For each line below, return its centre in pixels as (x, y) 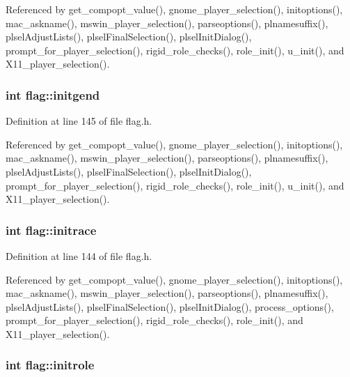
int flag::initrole (50, 365)
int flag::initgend (53, 94)
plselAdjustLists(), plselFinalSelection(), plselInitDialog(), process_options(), (170, 306)
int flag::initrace (51, 230)
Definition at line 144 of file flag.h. (79, 255)
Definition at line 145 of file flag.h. (79, 121)
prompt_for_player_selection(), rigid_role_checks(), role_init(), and (154, 320)
